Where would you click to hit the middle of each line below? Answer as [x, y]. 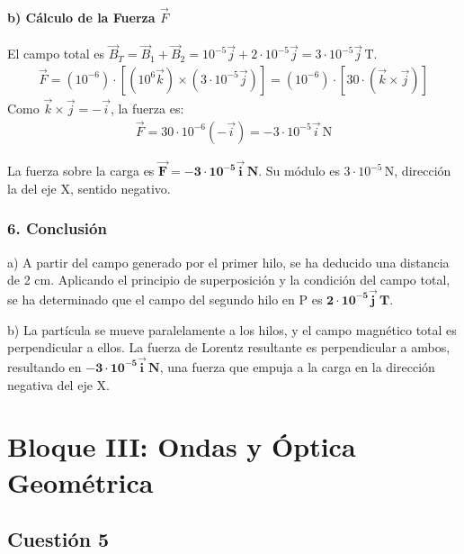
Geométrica [80, 481]
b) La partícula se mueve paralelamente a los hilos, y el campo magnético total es [232, 329]
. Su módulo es [299, 171]
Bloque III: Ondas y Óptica [182, 446]
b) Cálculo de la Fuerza [81, 17]
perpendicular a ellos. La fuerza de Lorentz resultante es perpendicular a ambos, [229, 347]
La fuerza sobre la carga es [81, 171]
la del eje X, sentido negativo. [89, 188]
